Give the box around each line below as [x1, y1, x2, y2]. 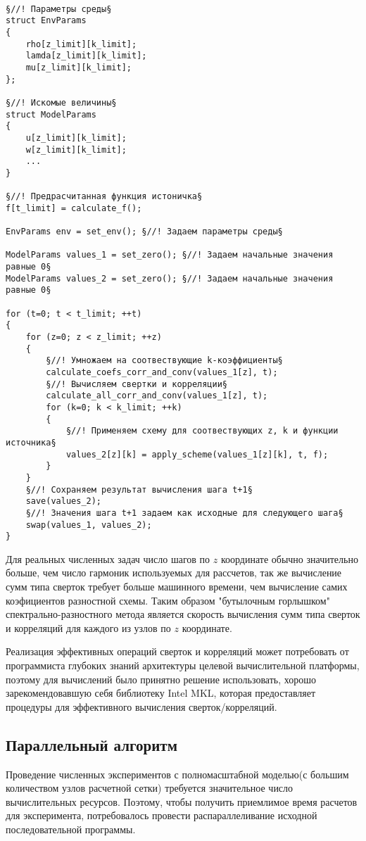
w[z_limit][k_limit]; [25, 144, 127, 155]
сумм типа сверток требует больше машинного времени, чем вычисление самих [6, 579, 348, 594]
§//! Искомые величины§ [6, 97, 117, 108]
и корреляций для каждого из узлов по [6, 620, 171, 635]
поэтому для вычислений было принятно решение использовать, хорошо [6, 671, 317, 686]
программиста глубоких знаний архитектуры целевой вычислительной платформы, [6, 658, 360, 672]
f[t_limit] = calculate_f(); [6, 203, 142, 213]
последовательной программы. [6, 821, 136, 836]
